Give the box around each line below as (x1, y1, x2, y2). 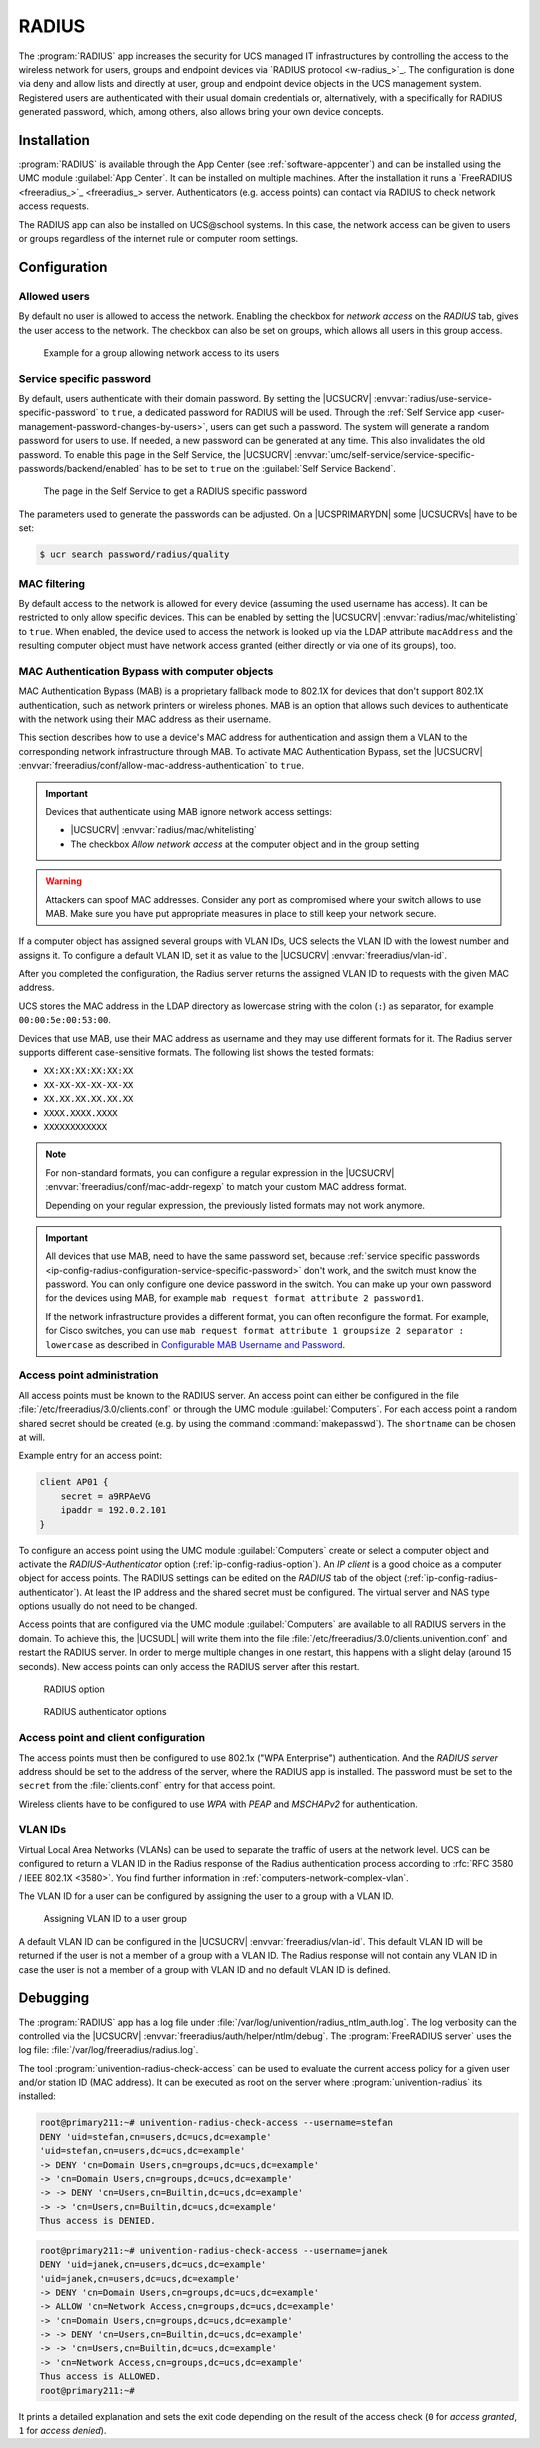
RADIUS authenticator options (43, 1706, 167, 1718)
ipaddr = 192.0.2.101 (60, 1505, 167, 1516)
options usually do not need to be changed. (18, 1600, 198, 1612)
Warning (45, 875, 82, 887)
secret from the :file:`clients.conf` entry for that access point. (18, 1780, 276, 1792)
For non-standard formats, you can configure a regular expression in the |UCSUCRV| (45, 1166, 395, 1179)
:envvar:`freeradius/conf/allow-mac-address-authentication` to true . (18, 760, 305, 772)
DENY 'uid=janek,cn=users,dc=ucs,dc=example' (39, 2259, 267, 2270)
